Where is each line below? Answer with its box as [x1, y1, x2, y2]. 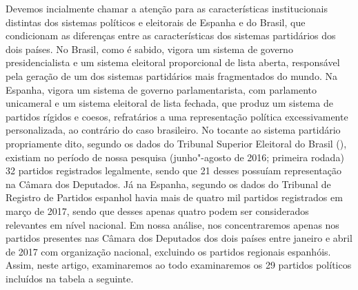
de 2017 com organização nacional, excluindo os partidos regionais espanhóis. [6, 244, 331, 258]
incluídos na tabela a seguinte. [6, 271, 134, 285]
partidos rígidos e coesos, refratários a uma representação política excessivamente [6, 109, 348, 123]
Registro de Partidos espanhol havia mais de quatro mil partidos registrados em [6, 190, 343, 205]
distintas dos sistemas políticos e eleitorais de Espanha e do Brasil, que [6, 14, 306, 29]
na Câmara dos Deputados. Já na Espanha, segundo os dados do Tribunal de [6, 176, 331, 191]
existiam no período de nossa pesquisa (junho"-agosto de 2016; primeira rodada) [6, 149, 344, 164]
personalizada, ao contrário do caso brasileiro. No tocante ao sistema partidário [6, 123, 341, 137]
